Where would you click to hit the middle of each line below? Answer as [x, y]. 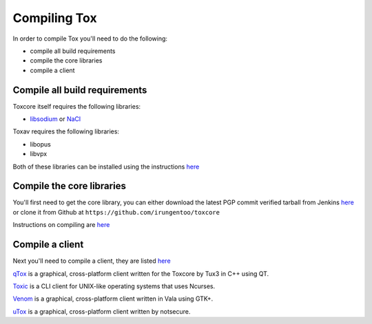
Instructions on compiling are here [61, 225]
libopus [40, 144]
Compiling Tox [55, 18]
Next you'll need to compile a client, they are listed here [92, 261]
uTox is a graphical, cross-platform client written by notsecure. [102, 311]
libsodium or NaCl [55, 119]
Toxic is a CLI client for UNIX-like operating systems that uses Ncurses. [114, 286]
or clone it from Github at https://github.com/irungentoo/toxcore [116, 212]
